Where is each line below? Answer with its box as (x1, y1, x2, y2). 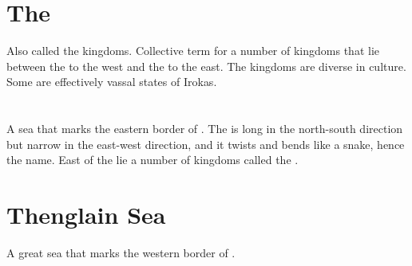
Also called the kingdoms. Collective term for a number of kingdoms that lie (6, 42, 379, 59)
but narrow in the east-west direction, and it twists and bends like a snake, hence (6, 135, 405, 152)
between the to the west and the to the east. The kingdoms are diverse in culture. (6, 57, 406, 74)
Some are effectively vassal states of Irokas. (6, 73, 217, 90)
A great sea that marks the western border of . (6, 244, 236, 260)
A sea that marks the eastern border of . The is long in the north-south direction (6, 120, 403, 137)
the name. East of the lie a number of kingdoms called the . (6, 151, 299, 168)
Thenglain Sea (6, 198, 166, 231)
